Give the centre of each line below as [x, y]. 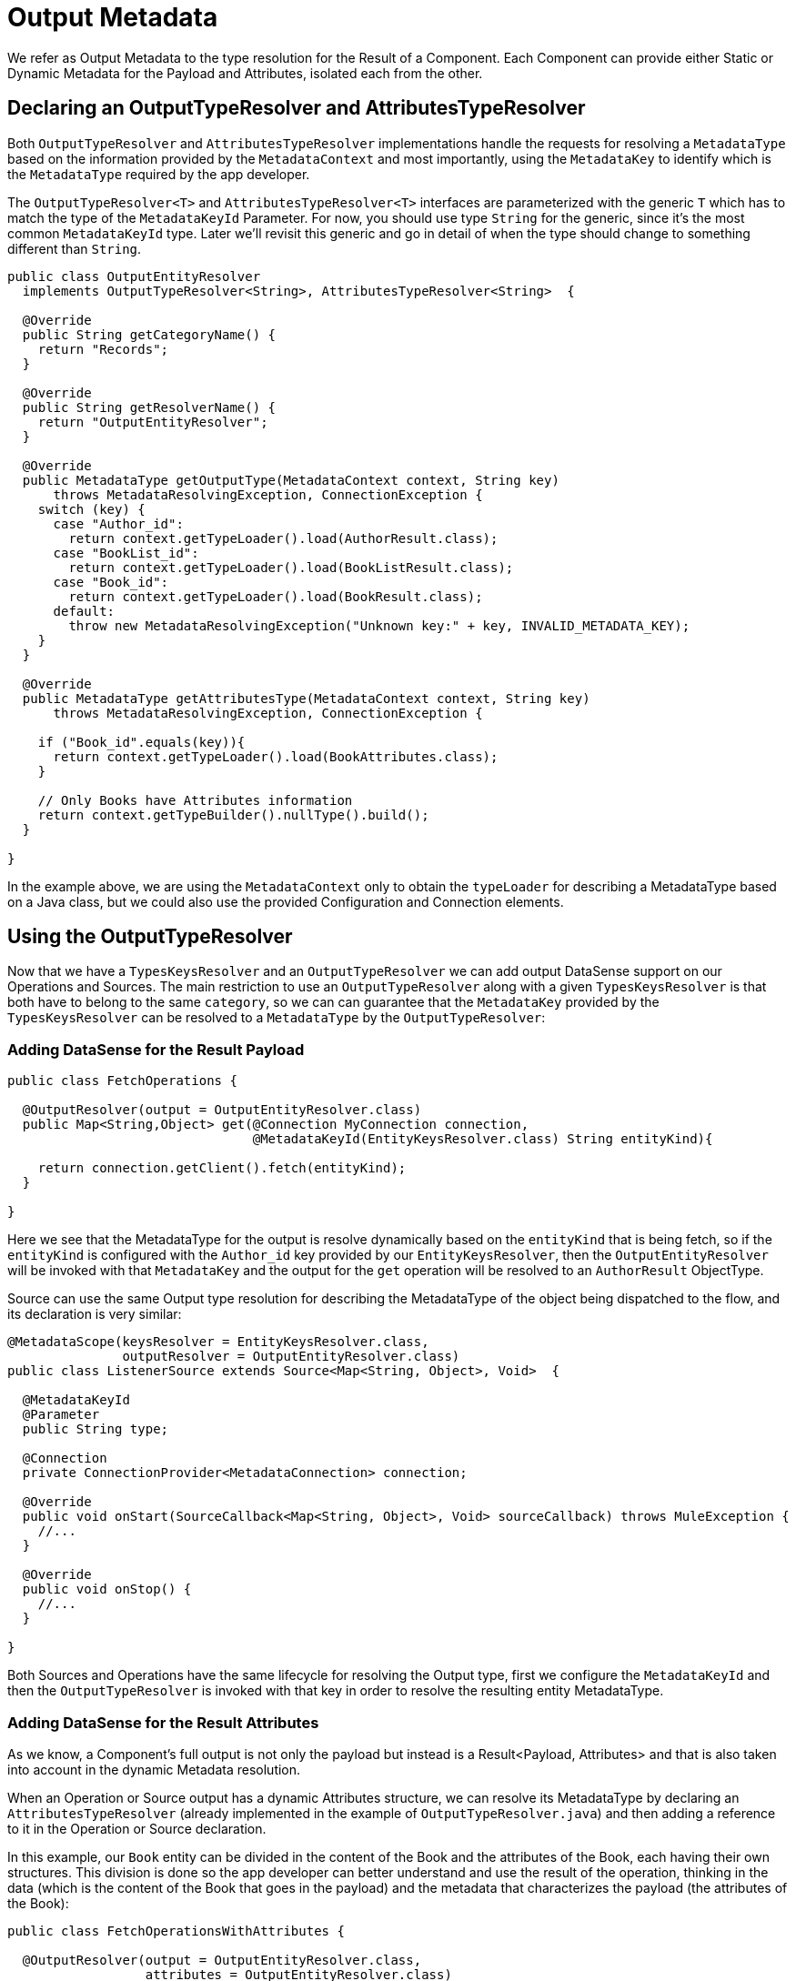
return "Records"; [103, 349]
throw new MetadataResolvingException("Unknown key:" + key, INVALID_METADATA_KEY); [379, 625]
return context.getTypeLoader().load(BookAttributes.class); [276, 756]
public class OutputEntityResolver [134, 276]
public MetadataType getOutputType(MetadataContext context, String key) [291, 480]
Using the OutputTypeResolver [150, 937]
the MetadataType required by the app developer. [159, 174]
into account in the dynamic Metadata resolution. [154, 1769]
